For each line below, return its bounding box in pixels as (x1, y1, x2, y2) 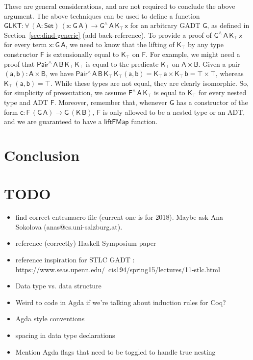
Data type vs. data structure (15, 281, 101, 291)
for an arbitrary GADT (130, 20, 201, 30)
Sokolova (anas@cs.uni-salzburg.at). (15, 221, 123, 231)
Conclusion (4, 145, 80, 165)
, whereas (215, 68, 244, 78)
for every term (4, 39, 47, 50)
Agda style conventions (15, 313, 85, 324)
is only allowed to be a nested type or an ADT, (102, 106, 245, 117)
